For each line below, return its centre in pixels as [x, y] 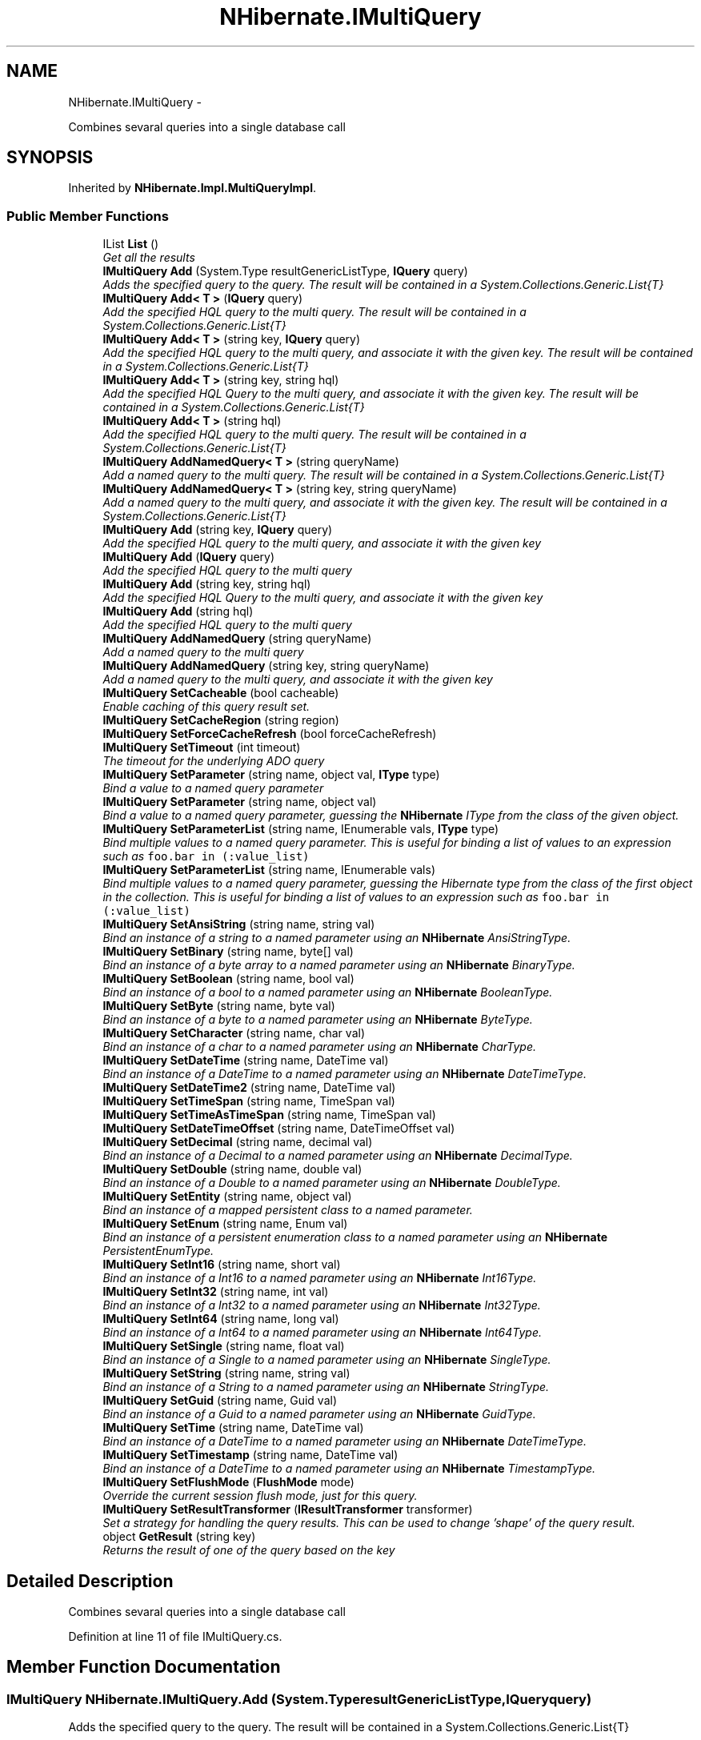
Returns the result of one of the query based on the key [249, 1550]
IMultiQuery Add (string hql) [178, 611]
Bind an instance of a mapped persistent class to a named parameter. [288, 1210]
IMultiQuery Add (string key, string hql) [207, 584]
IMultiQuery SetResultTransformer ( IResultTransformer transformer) [288, 1509]
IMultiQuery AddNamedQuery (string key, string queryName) [266, 666]
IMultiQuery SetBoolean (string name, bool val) [228, 979]
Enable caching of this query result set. [206, 707]
